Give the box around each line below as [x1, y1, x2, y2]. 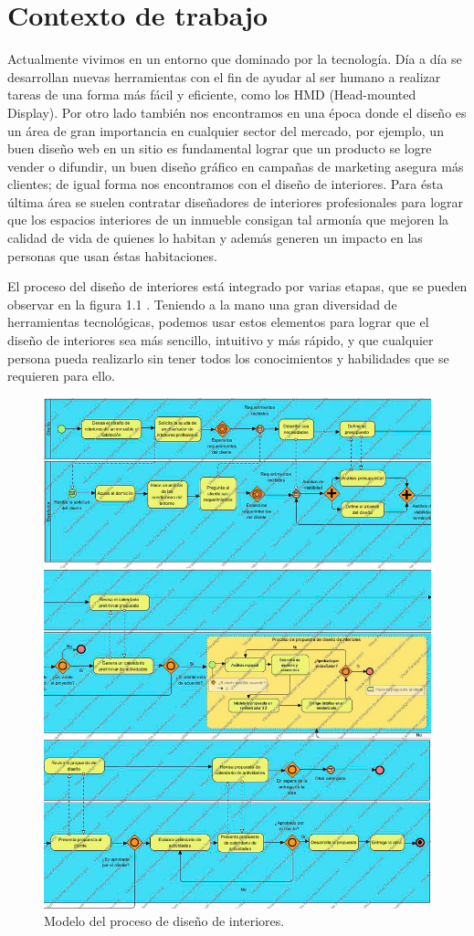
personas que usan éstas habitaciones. [7, 246, 217, 265]
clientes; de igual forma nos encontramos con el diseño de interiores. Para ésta [7, 174, 444, 194]
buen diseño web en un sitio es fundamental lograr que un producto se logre [7, 139, 432, 158]
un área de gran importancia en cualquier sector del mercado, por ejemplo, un [7, 121, 444, 140]
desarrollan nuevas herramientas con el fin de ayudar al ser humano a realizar [7, 67, 441, 86]
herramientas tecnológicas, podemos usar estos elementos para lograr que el [7, 312, 429, 331]
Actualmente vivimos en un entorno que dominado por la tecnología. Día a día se [7, 49, 462, 68]
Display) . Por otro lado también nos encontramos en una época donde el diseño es [7, 102, 467, 121]
